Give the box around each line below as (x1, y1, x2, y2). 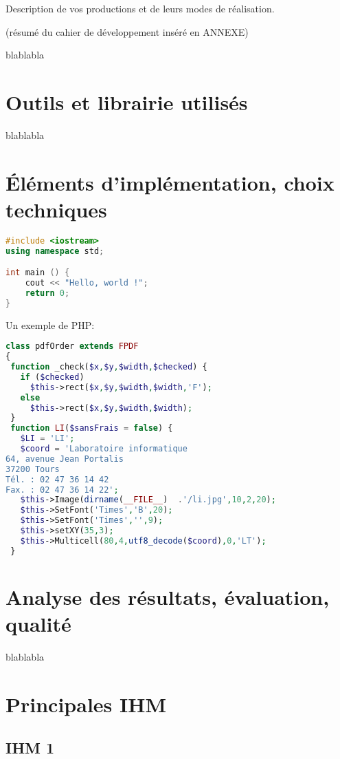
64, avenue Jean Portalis (5, 453, 124, 464)
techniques (5, 195, 107, 223)
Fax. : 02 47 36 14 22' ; (5, 484, 119, 495)
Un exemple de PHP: (5, 317, 95, 332)
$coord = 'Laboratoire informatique (20, 444, 188, 454)
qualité (5, 610, 71, 638)
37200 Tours (5, 464, 60, 474)
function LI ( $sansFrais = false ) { (10, 423, 173, 434)
